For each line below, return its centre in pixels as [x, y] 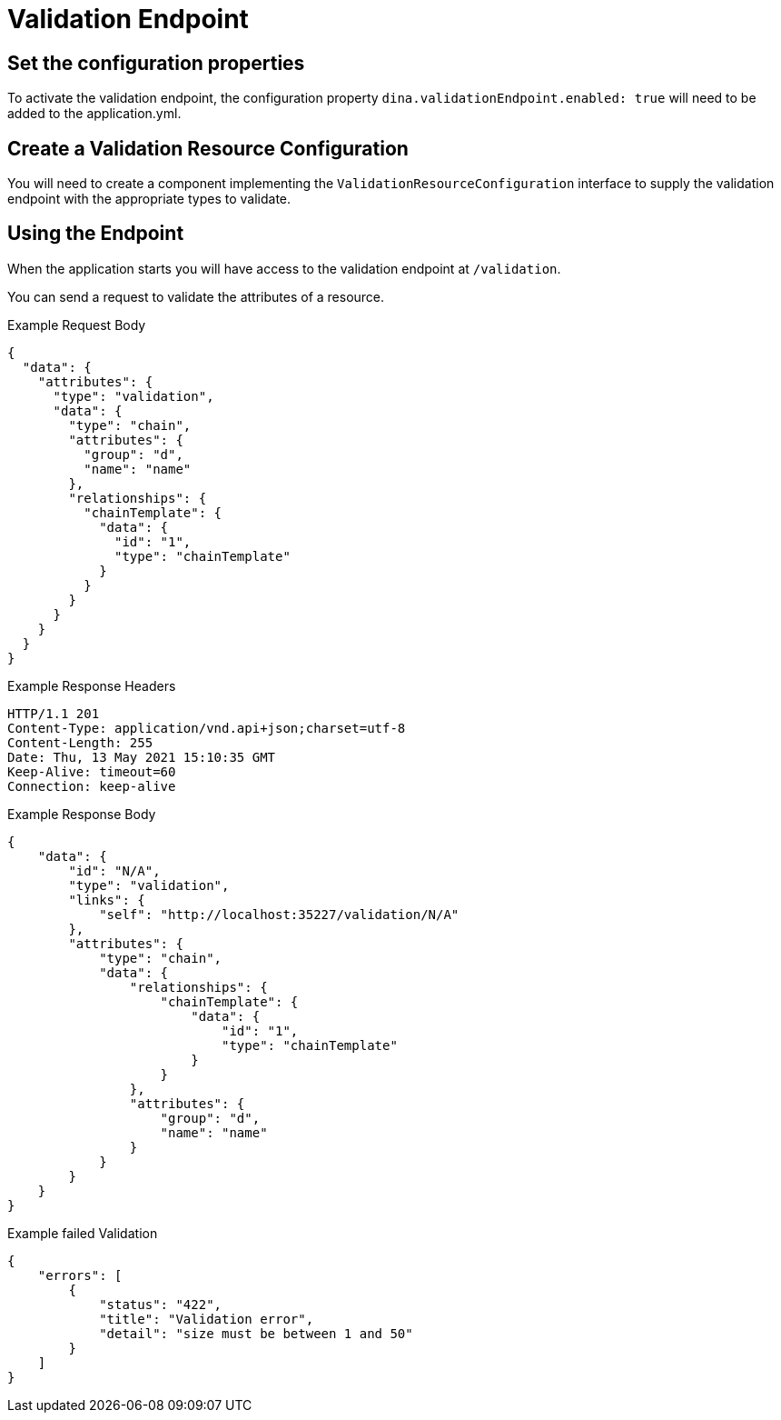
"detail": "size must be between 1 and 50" [256, 1333]
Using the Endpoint [96, 234]
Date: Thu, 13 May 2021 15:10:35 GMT [142, 757]
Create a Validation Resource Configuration [208, 148]
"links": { [107, 900]
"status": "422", [161, 1304]
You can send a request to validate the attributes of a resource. [196, 296]
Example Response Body [82, 814]
